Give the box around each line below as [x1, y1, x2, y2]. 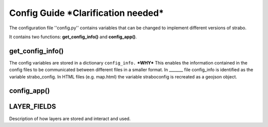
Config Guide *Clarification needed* [9, 7, 164, 18]
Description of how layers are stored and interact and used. [9, 116, 131, 122]
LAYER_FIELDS [9, 102, 57, 111]
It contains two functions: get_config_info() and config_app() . [9, 34, 137, 40]
